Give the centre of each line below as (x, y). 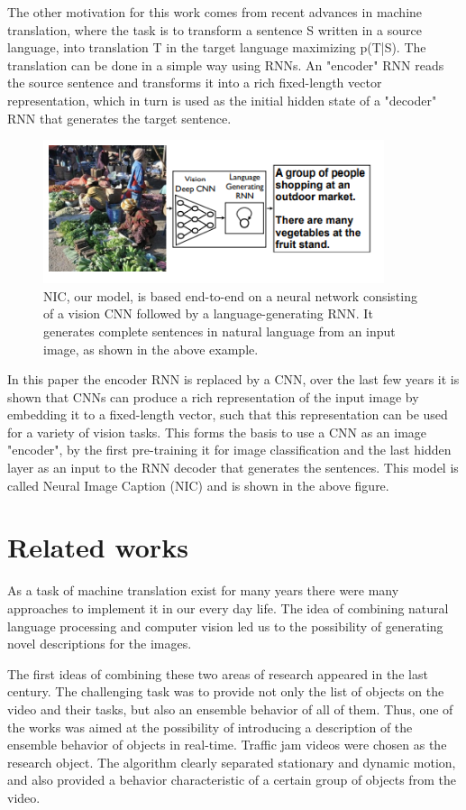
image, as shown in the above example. (151, 349)
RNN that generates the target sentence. (119, 118)
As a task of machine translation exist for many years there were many (203, 590)
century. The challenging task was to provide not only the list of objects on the (226, 691)
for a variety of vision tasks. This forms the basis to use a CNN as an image (217, 432)
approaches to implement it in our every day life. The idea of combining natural (228, 607)
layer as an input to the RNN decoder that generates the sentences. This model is (233, 468)
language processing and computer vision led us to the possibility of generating (225, 626)
